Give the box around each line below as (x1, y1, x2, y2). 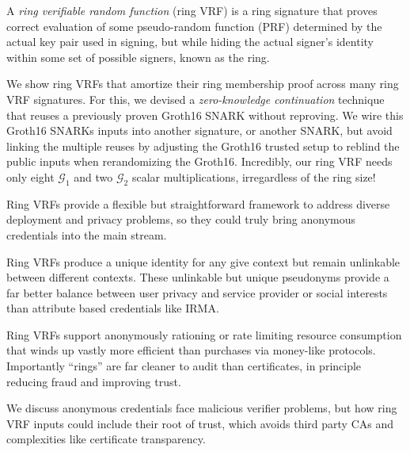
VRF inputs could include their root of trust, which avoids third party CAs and (6, 415, 394, 431)
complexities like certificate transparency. (6, 431, 206, 447)
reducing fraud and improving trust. (6, 373, 181, 389)
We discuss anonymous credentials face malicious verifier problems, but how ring (6, 400, 397, 416)
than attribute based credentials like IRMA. (6, 300, 219, 316)
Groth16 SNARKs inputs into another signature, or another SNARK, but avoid (6, 122, 393, 139)
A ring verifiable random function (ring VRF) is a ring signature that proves (6, 2, 378, 18)
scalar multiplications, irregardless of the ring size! (131, 168, 376, 185)
